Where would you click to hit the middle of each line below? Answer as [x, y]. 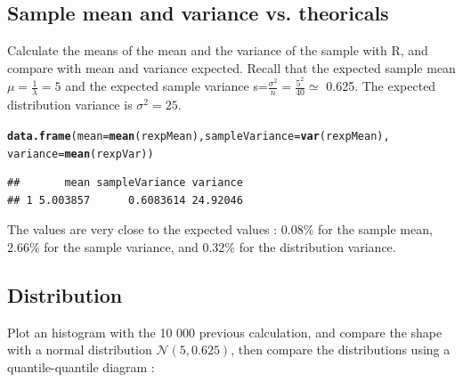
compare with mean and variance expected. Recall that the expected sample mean [231, 67]
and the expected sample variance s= [167, 86]
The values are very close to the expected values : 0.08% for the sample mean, [220, 229]
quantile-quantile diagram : [81, 366]
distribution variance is [70, 105]
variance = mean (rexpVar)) [81, 154]
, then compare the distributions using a [341, 349]
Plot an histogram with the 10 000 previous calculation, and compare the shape [225, 332]
